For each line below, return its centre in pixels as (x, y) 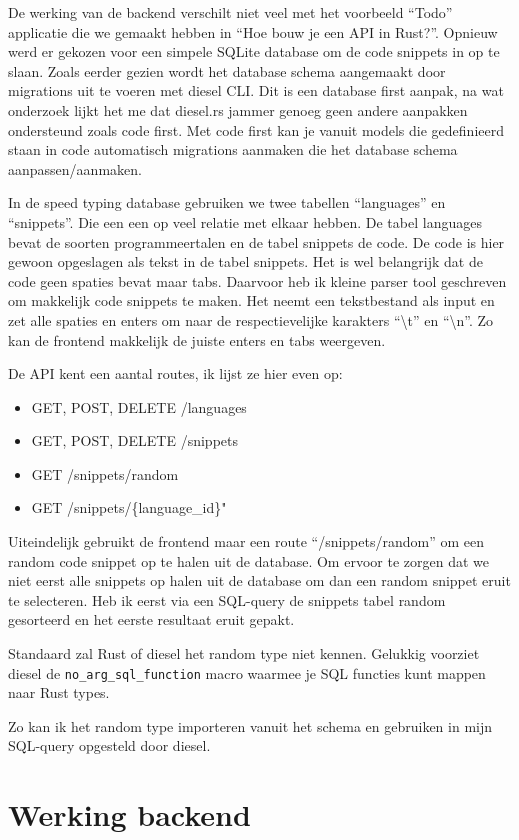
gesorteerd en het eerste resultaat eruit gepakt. (151, 619)
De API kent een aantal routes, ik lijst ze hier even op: (175, 373)
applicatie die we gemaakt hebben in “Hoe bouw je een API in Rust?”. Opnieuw (253, 31)
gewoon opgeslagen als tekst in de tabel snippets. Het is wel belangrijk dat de (245, 261)
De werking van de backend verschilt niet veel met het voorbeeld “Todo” (230, 12)
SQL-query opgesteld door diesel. (109, 745)
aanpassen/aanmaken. (75, 168)
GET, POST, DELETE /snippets (135, 440)
